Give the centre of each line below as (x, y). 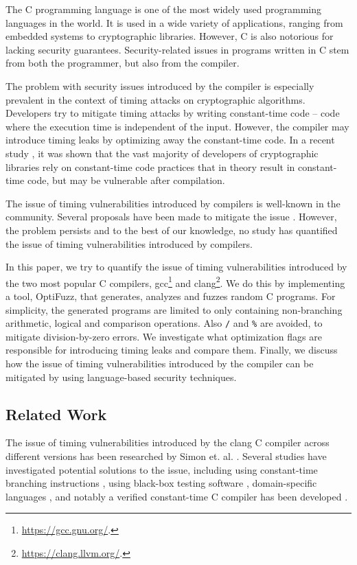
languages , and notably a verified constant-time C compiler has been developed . (177, 496)
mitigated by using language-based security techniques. (121, 377)
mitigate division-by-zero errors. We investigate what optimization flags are (164, 336)
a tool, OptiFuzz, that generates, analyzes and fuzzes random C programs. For (171, 296)
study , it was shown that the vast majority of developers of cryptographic (162, 153)
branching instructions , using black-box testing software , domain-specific (161, 483)
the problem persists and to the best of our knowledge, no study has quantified (172, 230)
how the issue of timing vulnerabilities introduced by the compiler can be (160, 363)
